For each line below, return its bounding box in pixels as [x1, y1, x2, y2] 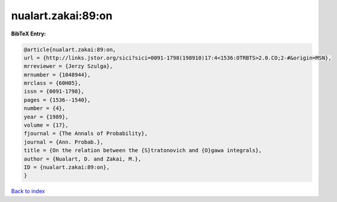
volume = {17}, [23, 122, 69, 129]
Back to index [11, 188, 45, 195]
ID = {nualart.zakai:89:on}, [23, 164, 110, 171]
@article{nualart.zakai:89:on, [23, 46, 117, 53]
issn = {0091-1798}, [23, 88, 84, 95]
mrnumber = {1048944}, [23, 71, 91, 78]
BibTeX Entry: [11, 30, 46, 37]
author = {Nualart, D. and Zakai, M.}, [23, 155, 141, 162]
